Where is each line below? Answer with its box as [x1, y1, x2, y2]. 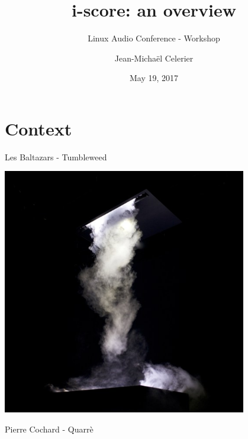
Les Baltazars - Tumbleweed [5, 150, 107, 163]
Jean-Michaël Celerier [114, 51, 194, 64]
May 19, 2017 [129, 72, 179, 84]
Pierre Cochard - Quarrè [5, 422, 94, 435]
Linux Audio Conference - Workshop [88, 32, 220, 44]
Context [5, 116, 72, 140]
